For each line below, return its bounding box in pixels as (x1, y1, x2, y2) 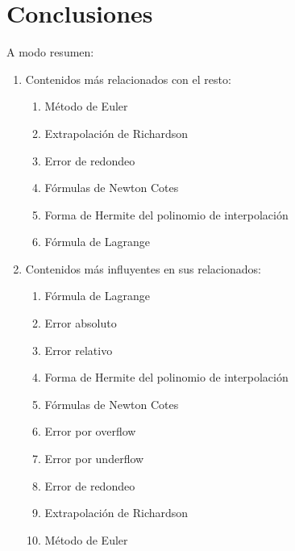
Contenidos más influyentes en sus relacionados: (25, 260, 261, 277)
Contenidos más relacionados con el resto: (25, 70, 231, 87)
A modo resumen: (6, 44, 94, 61)
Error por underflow (44, 450, 144, 467)
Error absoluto (44, 315, 117, 332)
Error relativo (44, 341, 113, 358)
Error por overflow (44, 423, 136, 440)
